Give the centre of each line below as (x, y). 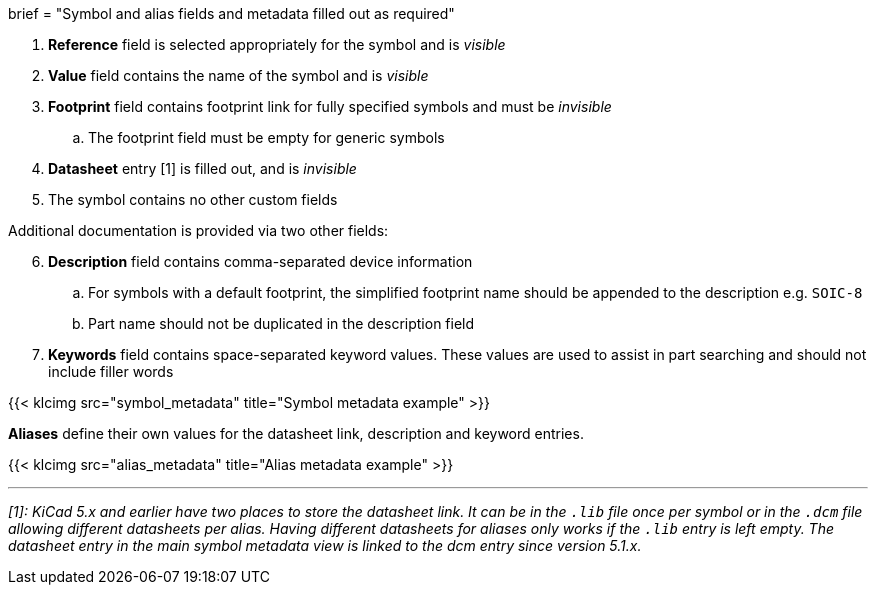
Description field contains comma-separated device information (260, 261)
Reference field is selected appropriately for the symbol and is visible (277, 44)
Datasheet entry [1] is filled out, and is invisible (202, 168)
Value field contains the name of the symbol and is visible (238, 75)
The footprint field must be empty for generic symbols (266, 137)
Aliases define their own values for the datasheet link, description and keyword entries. (296, 433)
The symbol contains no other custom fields (193, 199)
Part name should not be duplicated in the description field (281, 323)
